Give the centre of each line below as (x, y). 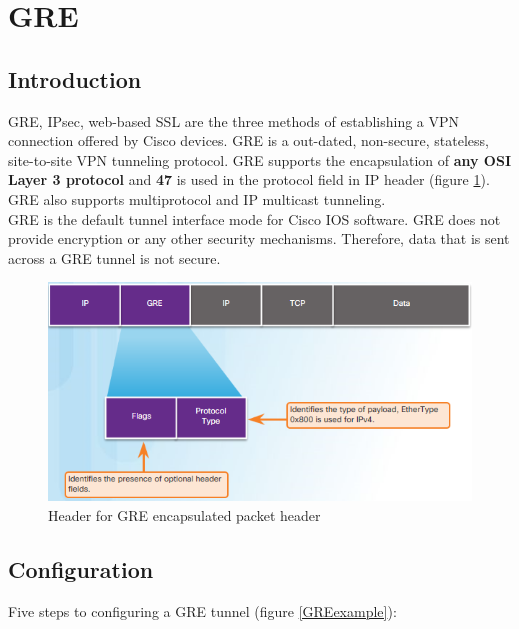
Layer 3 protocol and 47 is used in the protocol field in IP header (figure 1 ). (249, 179)
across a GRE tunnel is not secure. (114, 257)
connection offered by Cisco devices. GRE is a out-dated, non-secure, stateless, (248, 140)
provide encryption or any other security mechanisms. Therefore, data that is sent (259, 238)
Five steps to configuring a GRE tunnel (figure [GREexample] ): (202, 610)
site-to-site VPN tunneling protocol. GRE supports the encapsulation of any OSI (260, 159)
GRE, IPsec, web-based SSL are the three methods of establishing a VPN (234, 120)
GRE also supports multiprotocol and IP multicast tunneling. (197, 198)
